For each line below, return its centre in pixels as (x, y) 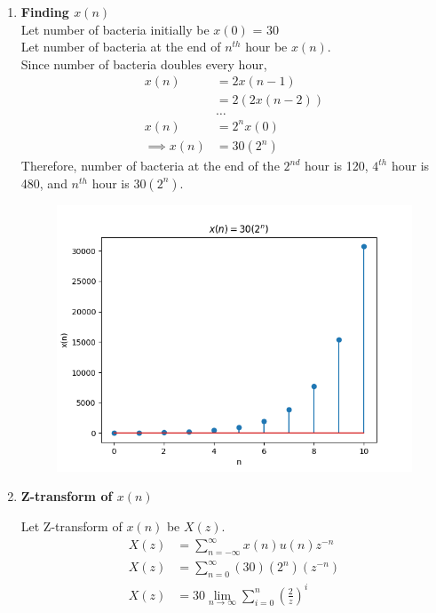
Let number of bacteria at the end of (121, 47)
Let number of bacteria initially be (115, 29)
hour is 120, (336, 166)
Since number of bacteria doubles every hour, (144, 64)
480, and (44, 183)
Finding (45, 12)
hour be (266, 47)
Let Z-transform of (71, 525)
